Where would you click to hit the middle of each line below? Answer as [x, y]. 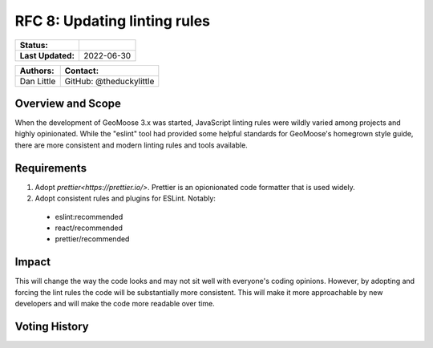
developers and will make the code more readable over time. [115, 303]
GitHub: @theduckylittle [109, 81]
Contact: [82, 71]
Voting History [52, 326]
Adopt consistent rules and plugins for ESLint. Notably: [125, 198]
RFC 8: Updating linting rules [113, 21]
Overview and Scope [68, 103]
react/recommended [89, 228]
